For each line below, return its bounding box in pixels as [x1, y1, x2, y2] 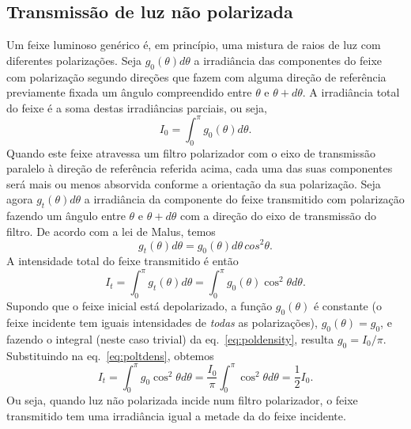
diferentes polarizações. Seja [6, 51, 141, 68]
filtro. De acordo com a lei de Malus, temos [6, 222, 216, 239]
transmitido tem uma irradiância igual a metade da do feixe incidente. [6, 408, 346, 424]
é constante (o [313, 298, 382, 314]
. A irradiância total [302, 84, 400, 101]
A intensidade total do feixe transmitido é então [6, 252, 239, 269]
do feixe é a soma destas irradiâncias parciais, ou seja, [6, 99, 267, 116]
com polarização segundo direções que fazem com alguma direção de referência [6, 68, 386, 85]
